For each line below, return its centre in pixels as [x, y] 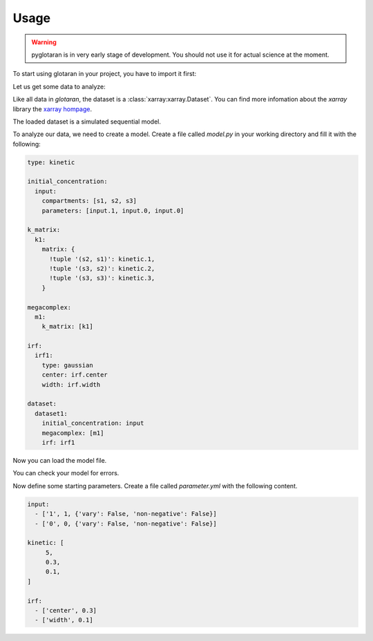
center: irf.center [75, 375]
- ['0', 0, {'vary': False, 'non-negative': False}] [126, 524]
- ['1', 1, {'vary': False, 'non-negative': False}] [126, 514]
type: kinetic [51, 162]
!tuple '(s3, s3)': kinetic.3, [102, 278]
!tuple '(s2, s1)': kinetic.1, [102, 259]
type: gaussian [67, 365]
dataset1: [51, 413]
